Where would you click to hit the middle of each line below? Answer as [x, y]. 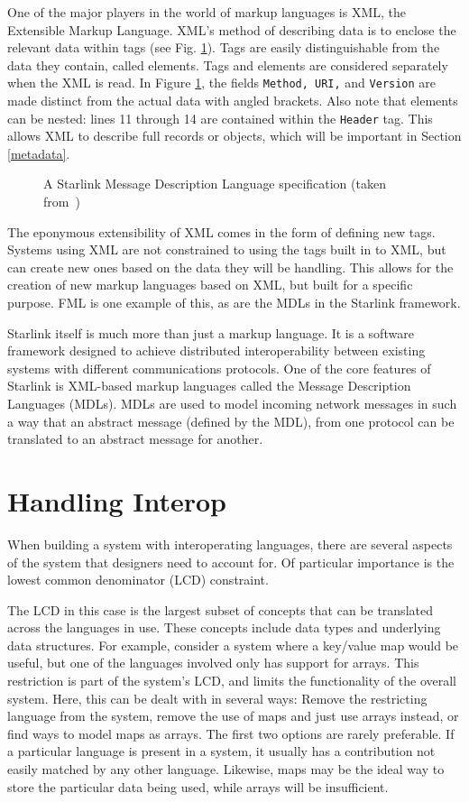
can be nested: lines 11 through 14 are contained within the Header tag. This [220, 118]
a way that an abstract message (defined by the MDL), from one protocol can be [231, 421]
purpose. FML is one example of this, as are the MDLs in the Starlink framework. [234, 303]
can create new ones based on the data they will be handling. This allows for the [230, 267]
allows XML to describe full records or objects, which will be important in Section [234, 136]
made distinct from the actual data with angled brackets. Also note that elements [233, 101]
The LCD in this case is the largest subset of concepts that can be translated [220, 609]
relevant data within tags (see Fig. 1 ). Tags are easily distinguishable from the [224, 47]
